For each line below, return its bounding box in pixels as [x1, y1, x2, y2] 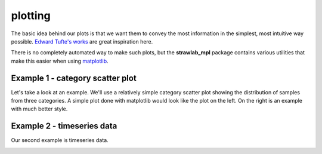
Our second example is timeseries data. [11, 137, 109, 144]
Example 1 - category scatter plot [11, 73, 137, 83]
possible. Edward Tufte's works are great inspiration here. [11, 38, 153, 45]
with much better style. [11, 105, 68, 113]
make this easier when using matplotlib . [11, 57, 109, 64]
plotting [11, 9, 51, 22]
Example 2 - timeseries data [11, 121, 117, 131]
